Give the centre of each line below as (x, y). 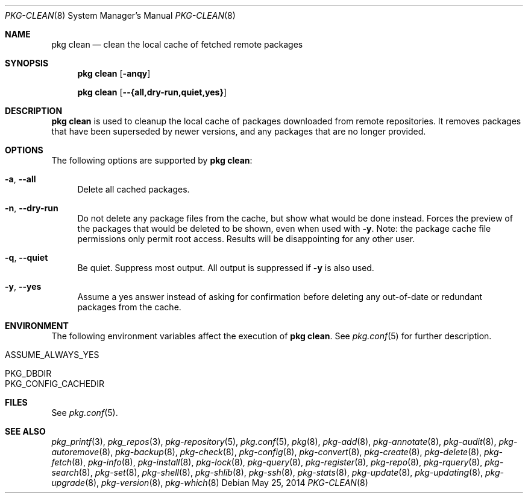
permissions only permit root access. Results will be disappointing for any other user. (246, 239)
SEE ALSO (25, 431)
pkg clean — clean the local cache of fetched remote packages (177, 44)
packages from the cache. (129, 307)
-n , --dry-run (32, 208)
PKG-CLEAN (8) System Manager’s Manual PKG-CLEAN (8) (120, 15)
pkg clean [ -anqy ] (114, 73)
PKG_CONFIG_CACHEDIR (55, 384)
